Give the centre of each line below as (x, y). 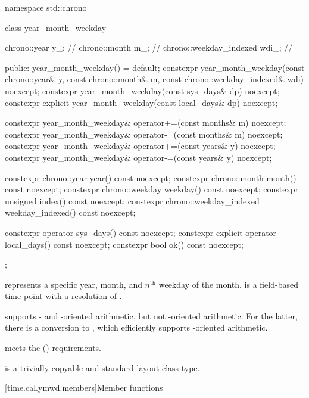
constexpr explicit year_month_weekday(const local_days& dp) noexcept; (141, 102)
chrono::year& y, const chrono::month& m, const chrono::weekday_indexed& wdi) (154, 79)
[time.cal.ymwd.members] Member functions (84, 388)
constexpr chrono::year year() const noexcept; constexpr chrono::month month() (151, 177)
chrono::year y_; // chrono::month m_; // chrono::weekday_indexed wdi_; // (149, 47)
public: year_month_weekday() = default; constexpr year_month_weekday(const (155, 67)
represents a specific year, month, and (74, 284)
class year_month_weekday (56, 27)
